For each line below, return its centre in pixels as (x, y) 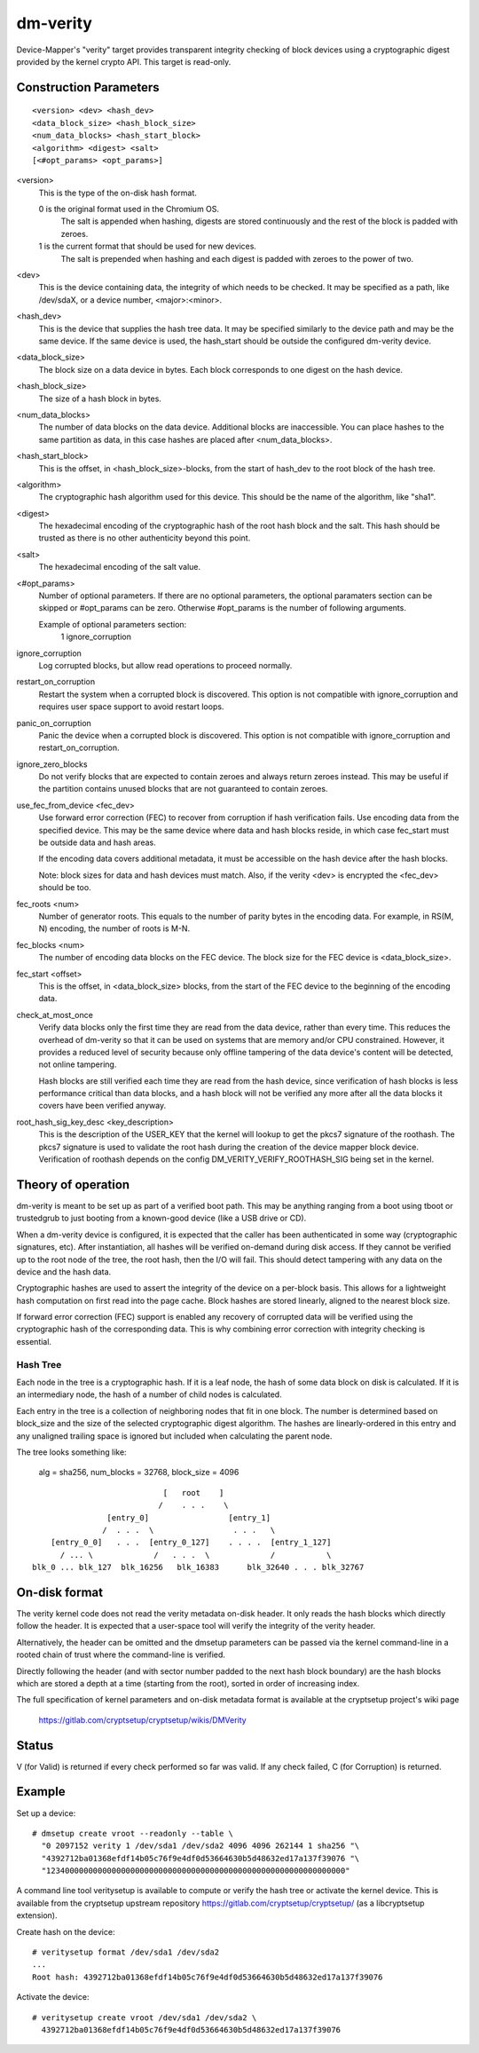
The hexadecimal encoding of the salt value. (120, 567)
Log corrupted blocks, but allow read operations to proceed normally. (165, 665)
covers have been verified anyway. (102, 1106)
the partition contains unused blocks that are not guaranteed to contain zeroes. (183, 789)
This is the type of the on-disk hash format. (118, 193)
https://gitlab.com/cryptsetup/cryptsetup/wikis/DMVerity (143, 1720)
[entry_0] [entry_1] (188, 1517)
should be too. (65, 888)
